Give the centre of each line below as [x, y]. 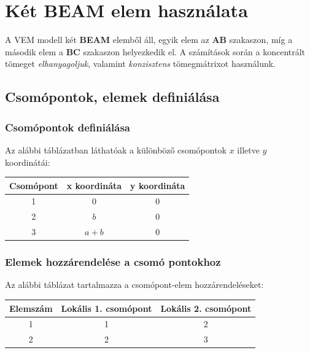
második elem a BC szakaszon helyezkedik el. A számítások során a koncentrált [155, 51]
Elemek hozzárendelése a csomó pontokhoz [113, 262]
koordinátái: [28, 162]
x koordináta [94, 185]
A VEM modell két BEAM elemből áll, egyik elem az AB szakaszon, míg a [149, 40]
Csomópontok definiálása [68, 127]
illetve [248, 149]
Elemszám [31, 308]
